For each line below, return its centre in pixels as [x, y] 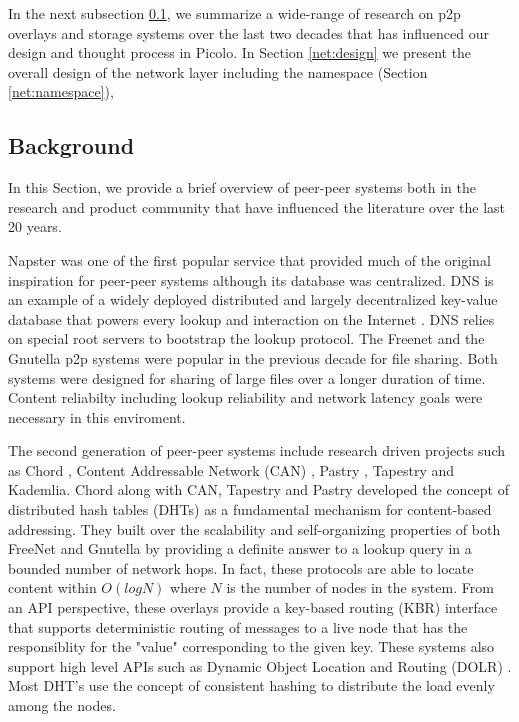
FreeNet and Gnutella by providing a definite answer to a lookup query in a [240, 548]
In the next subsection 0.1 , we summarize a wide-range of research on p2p [234, 13]
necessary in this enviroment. [97, 416]
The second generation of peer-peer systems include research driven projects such [256, 450]
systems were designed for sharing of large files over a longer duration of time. [247, 377]
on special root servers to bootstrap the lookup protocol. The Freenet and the [246, 338]
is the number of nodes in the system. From [360, 587]
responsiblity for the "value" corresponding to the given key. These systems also [251, 646]
